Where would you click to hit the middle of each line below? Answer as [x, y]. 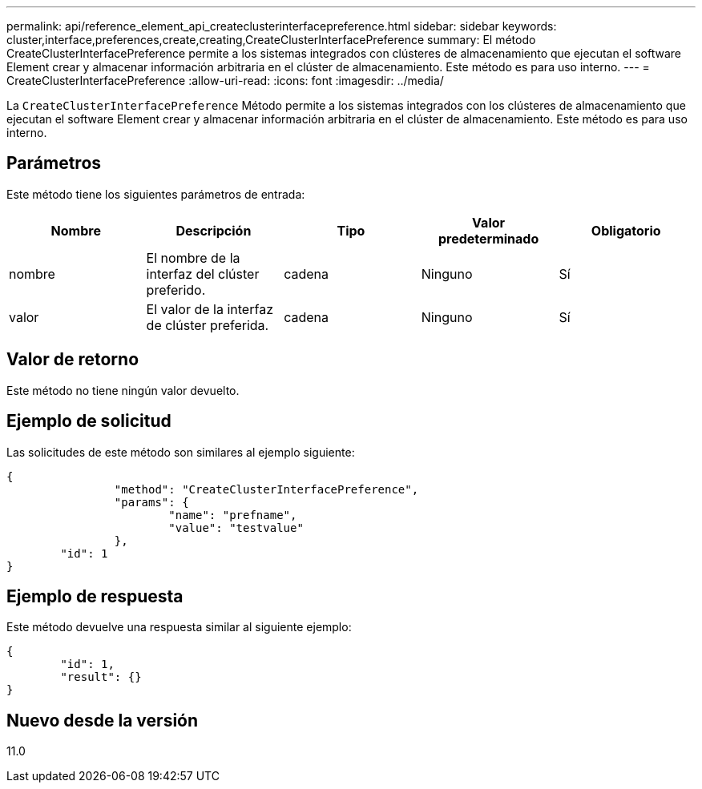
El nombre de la [193, 258]
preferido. [176, 290]
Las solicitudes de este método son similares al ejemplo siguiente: [181, 452]
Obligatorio [626, 230]
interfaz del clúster [203, 274]
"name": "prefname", [233, 515]
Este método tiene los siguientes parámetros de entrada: [156, 194]
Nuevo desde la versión [103, 720]
